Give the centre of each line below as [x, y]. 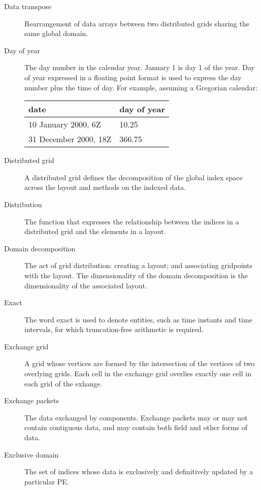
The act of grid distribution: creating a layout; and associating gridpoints [138, 265]
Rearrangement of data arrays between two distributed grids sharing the [137, 23]
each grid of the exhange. [63, 383]
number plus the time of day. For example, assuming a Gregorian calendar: [141, 87]
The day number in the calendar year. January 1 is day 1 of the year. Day [140, 67]
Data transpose [28, 6]
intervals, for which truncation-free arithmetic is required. [114, 329]
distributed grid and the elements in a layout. [95, 231]
